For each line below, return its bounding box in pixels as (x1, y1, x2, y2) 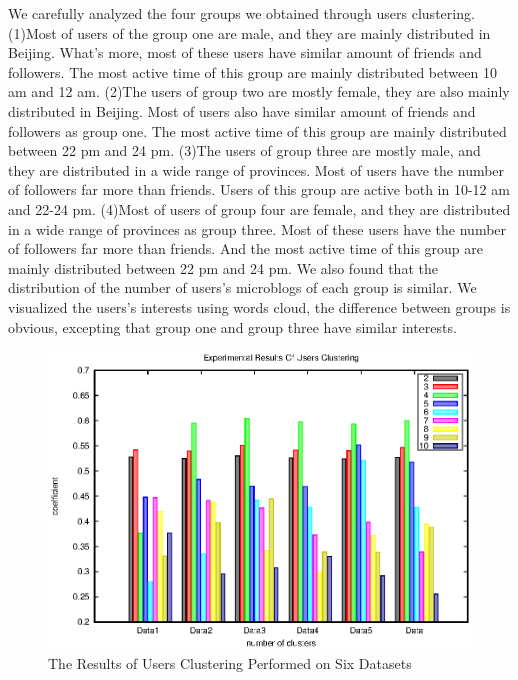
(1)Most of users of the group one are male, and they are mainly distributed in (8, 22, 491, 43)
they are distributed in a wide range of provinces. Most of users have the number (8, 159, 505, 180)
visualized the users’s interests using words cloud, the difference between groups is (8, 296, 511, 317)
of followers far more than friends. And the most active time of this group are (8, 238, 483, 259)
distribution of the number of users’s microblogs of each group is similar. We (8, 277, 477, 298)
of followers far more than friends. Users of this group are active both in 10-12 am (8, 179, 510, 200)
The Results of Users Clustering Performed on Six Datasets (48, 653, 412, 673)
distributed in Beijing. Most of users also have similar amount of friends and (8, 100, 476, 121)
